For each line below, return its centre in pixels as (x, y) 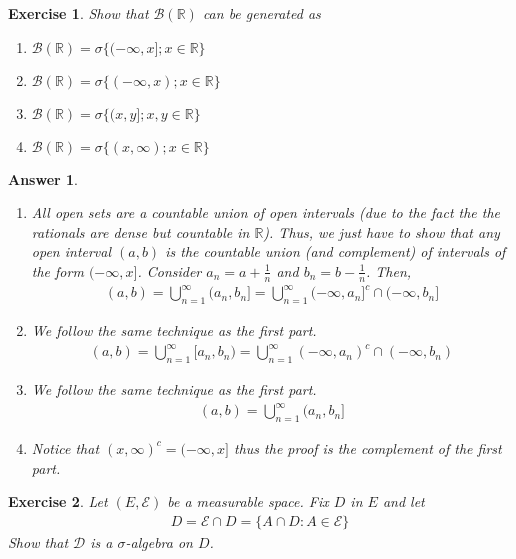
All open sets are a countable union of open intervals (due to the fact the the (266, 212)
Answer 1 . (43, 178)
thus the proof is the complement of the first (368, 447)
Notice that (65, 447)
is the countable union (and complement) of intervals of (335, 251)
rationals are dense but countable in (140, 231)
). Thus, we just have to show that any (381, 231)
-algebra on (159, 541)
